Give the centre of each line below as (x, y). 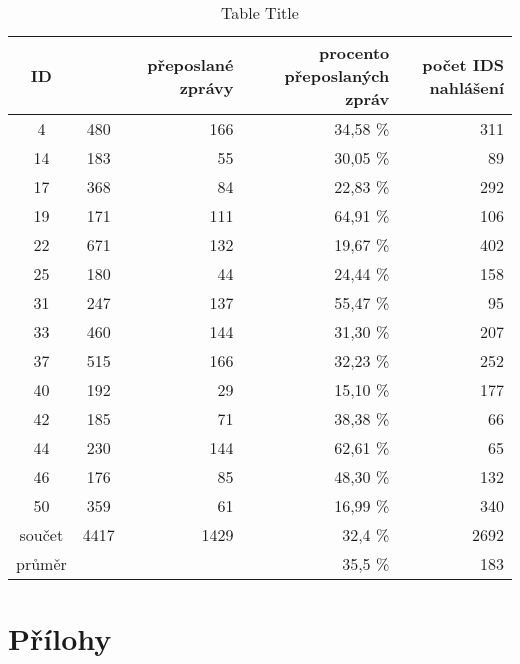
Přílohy (60, 638)
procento (354, 52)
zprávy (206, 87)
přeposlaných (337, 75)
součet (41, 534)
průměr (41, 563)
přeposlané (190, 64)
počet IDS (463, 64)
